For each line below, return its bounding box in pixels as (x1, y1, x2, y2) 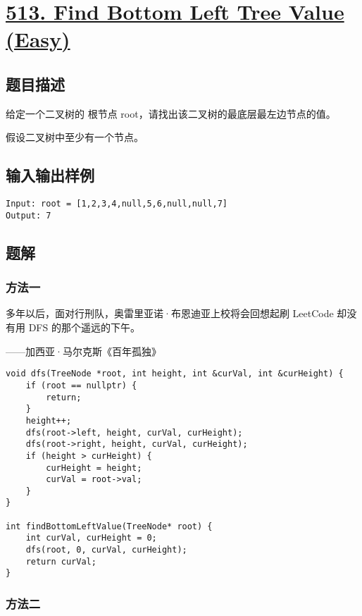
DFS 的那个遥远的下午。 (28, 320, 140, 335)
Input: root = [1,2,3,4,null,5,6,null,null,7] (6, 199, 227, 209)
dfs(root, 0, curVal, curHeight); (25, 545, 187, 555)
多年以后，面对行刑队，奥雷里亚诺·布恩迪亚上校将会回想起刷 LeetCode (6, 306, 334, 321)
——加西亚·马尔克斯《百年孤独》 (6, 343, 161, 358)
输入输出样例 (6, 164, 94, 186)
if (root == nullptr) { (25, 380, 137, 390)
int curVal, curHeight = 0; (25, 533, 157, 543)
